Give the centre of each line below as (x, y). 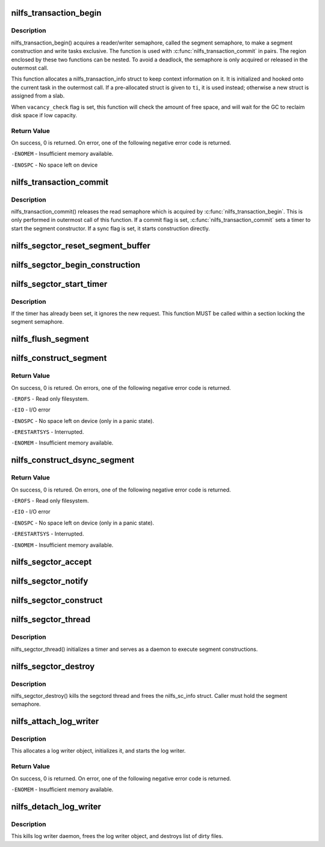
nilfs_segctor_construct (57, 601)
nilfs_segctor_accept (51, 562)
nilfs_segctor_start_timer (59, 284)
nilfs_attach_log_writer (55, 722)
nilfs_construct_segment (59, 358)
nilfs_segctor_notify (50, 581)
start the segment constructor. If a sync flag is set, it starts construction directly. (110, 228)
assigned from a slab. (38, 96)
